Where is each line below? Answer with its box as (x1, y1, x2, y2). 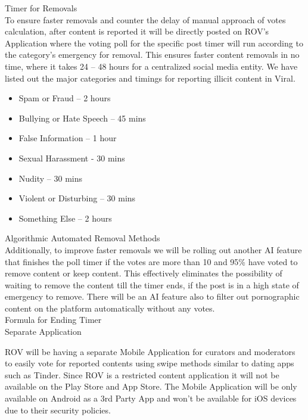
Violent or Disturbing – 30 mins (18, 192, 136, 204)
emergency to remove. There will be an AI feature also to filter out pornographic (5, 290, 300, 303)
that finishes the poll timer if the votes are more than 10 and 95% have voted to (5, 255, 298, 267)
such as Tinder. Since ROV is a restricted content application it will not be (5, 368, 279, 381)
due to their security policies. (5, 403, 111, 416)
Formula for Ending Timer (5, 313, 102, 326)
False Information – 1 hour (18, 132, 117, 144)
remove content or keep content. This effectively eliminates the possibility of (5, 267, 282, 279)
